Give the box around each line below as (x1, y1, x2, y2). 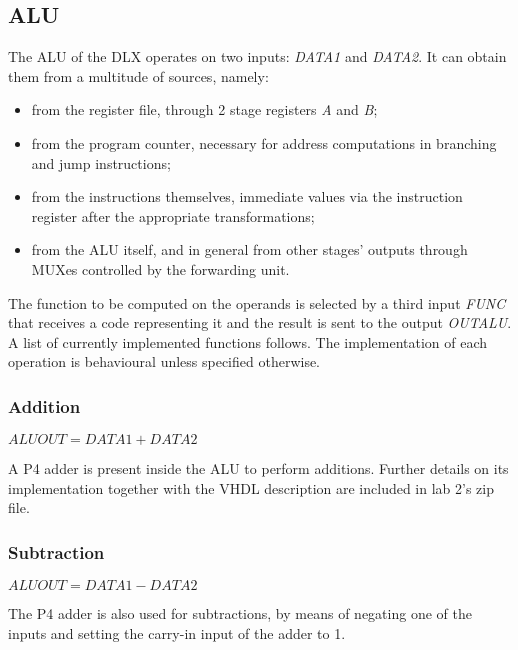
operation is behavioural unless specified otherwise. (8, 351, 321, 372)
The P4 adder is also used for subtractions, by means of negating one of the (8, 603, 472, 624)
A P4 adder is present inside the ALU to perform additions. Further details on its (8, 458, 509, 479)
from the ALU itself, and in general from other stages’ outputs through (31, 239, 468, 260)
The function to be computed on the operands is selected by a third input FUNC (8, 292, 506, 313)
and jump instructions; (31, 152, 171, 173)
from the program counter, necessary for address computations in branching (31, 132, 497, 153)
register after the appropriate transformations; (31, 205, 315, 226)
